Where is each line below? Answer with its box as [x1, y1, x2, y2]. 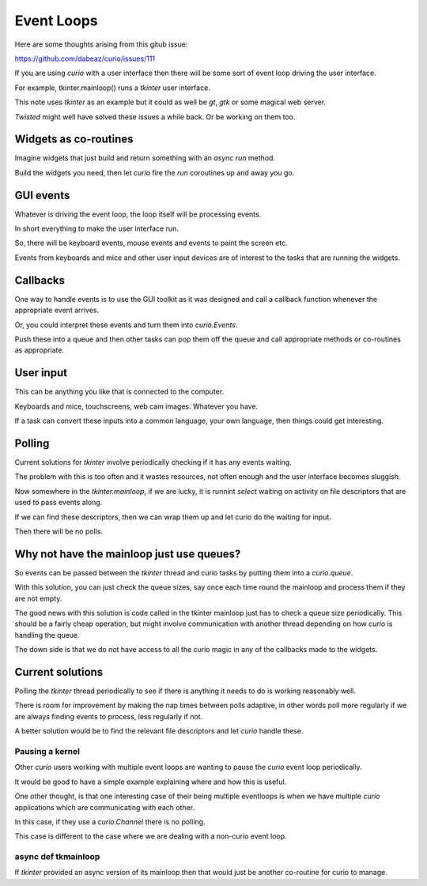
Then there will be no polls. [14, 526, 103, 536]
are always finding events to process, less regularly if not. [14, 711, 203, 721]
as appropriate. [14, 345, 65, 355]
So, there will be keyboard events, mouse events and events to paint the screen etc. [14, 238, 288, 248]
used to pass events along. [14, 498, 103, 507]
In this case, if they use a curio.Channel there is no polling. [14, 816, 206, 826]
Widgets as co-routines [14, 133, 134, 146]
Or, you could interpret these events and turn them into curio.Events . [14, 320, 238, 330]
